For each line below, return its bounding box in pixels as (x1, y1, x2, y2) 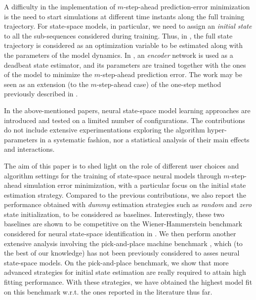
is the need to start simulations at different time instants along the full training (4, 11, 245, 21)
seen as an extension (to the (4, 79, 88, 89)
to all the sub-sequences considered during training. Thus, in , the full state (4, 30, 233, 41)
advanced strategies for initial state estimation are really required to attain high (4, 267, 246, 277)
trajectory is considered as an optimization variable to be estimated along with (4, 40, 243, 50)
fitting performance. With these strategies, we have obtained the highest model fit (4, 277, 253, 287)
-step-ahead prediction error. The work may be (100, 69, 242, 80)
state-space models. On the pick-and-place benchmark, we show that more (4, 257, 229, 267)
